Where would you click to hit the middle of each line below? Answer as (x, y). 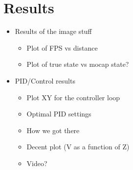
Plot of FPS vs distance (62, 47)
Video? (37, 163)
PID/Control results (45, 80)
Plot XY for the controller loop (73, 97)
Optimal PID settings (59, 114)
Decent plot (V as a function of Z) (78, 147)
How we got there (53, 130)
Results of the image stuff (53, 31)
